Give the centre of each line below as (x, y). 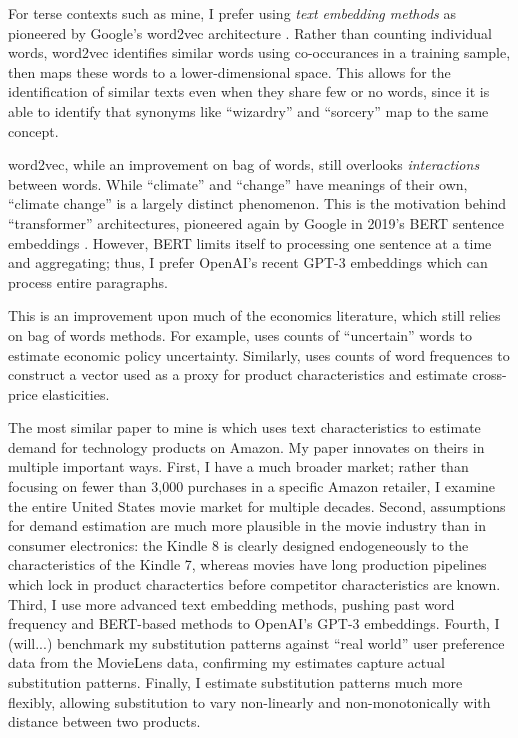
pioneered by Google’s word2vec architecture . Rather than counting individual (250, 32)
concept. (33, 130)
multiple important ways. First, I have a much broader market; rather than (238, 466)
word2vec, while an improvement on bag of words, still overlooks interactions (244, 164)
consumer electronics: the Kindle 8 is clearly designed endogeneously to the (238, 544)
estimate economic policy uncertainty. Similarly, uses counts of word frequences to (259, 354)
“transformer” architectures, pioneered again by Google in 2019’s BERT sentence (256, 222)
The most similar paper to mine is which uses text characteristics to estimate (244, 427)
